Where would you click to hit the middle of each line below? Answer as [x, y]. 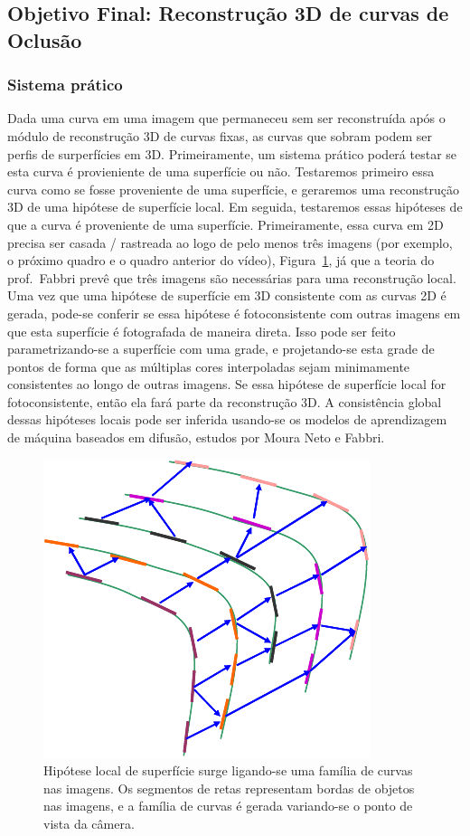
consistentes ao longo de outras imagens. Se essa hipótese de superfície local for [227, 384]
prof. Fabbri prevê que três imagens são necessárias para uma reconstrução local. [232, 277]
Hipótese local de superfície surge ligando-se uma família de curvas [228, 770]
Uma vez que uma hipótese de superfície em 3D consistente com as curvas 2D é [227, 295]
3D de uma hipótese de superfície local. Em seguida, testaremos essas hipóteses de [235, 207]
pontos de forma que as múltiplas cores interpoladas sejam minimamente [209, 366]
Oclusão [45, 39]
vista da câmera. [89, 824]
